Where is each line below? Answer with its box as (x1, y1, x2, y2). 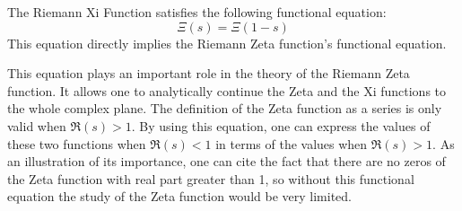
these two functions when (7, 134, 146, 153)
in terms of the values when (215, 134, 368, 153)
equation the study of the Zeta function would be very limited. (7, 187, 352, 206)
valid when (7, 116, 66, 135)
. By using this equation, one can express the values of (131, 116, 431, 135)
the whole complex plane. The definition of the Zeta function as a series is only (7, 99, 442, 118)
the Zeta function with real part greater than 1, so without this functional (7, 169, 414, 188)
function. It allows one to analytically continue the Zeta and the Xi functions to (7, 81, 447, 100)
